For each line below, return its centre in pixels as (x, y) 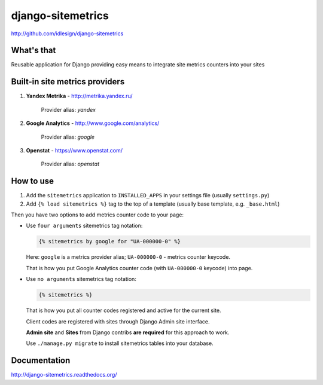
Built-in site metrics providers (68, 82)
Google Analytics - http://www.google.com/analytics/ (93, 123)
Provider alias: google (68, 137)
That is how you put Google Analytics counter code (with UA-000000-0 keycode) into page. (139, 268)
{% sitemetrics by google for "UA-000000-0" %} (109, 242)
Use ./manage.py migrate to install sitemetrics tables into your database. (120, 343)
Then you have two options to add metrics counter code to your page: (97, 215)
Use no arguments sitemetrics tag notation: (81, 279)
